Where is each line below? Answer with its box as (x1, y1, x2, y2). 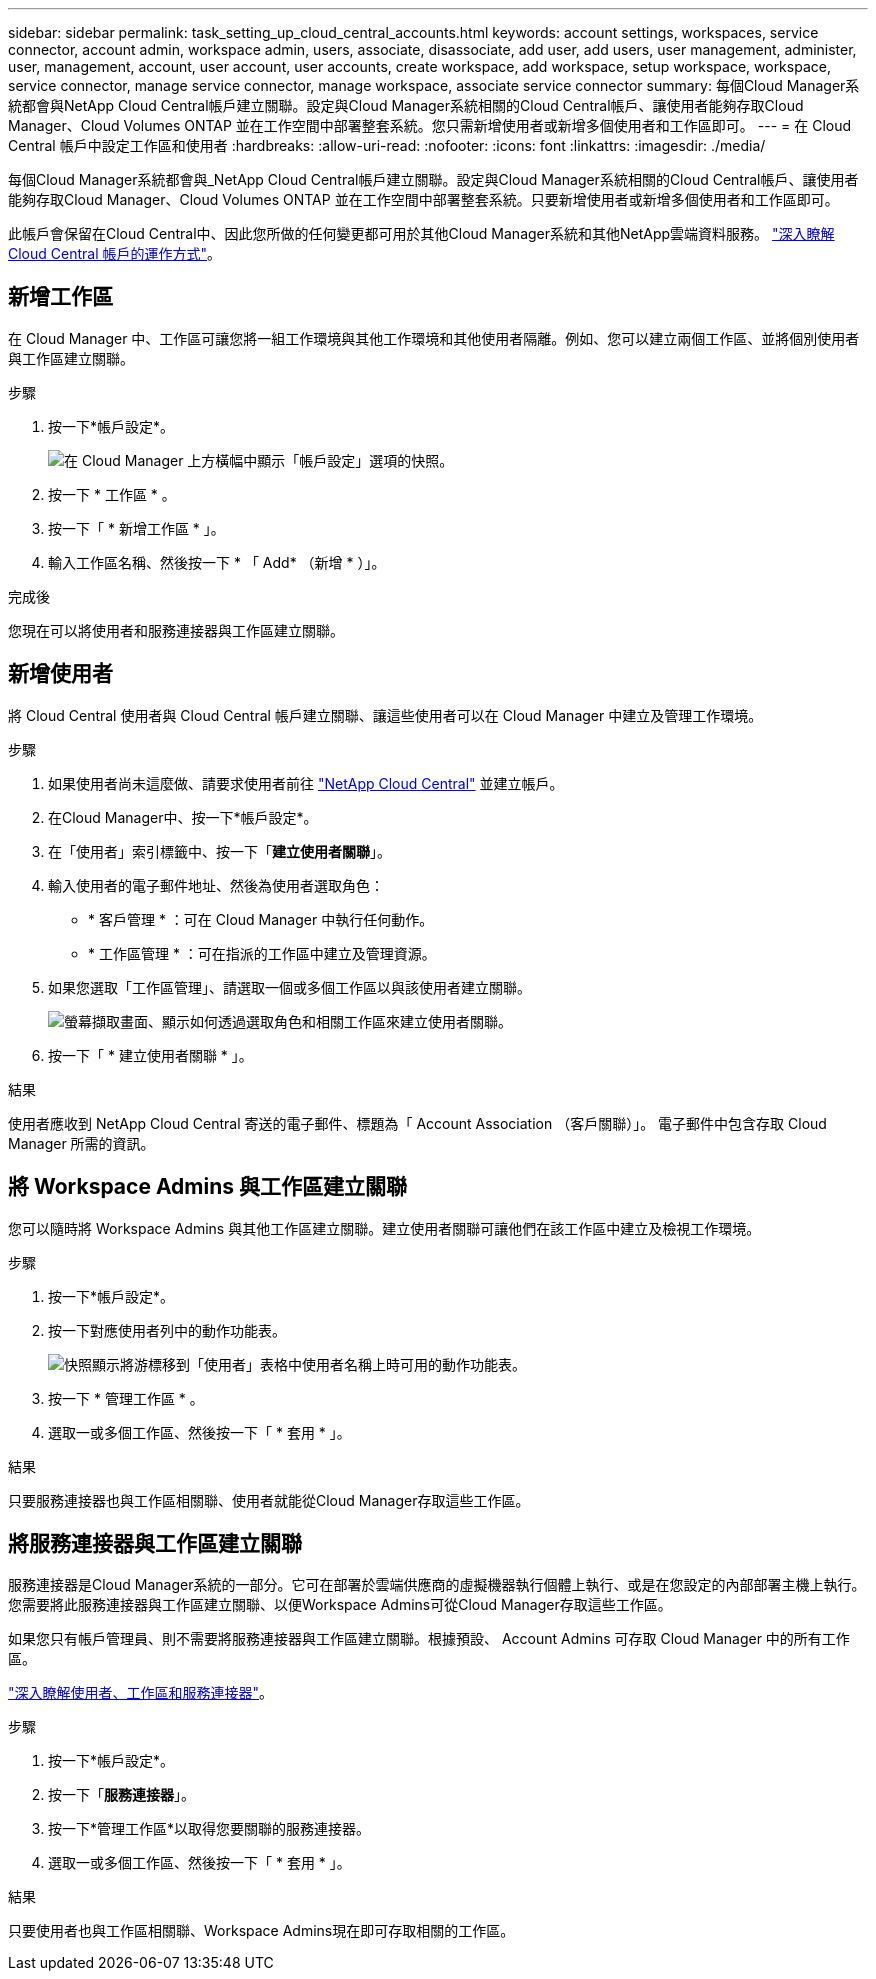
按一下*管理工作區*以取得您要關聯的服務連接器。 (48, 1820, 371, 1838)
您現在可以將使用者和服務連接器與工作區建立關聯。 (8, 621, 344, 639)
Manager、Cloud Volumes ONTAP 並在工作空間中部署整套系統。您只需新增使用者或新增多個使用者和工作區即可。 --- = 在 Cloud (8, 117, 852, 134)
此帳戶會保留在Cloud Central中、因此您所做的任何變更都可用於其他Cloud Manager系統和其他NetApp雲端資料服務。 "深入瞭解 (8, 225, 835, 242)
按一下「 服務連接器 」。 (48, 1786, 195, 1804)
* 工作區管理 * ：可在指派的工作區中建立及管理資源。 (88, 944, 436, 962)
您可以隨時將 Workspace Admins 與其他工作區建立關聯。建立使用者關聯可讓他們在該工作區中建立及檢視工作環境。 (8, 1219, 761, 1237)
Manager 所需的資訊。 (8, 1134, 155, 1152)
